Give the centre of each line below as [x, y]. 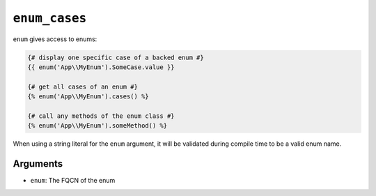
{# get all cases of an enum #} [83, 86]
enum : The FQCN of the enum [73, 181]
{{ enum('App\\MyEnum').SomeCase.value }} [101, 67]
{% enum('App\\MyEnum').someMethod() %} [97, 126]
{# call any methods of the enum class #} [101, 116]
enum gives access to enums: [55, 39]
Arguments [38, 164]
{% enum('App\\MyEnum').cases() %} [88, 97]
